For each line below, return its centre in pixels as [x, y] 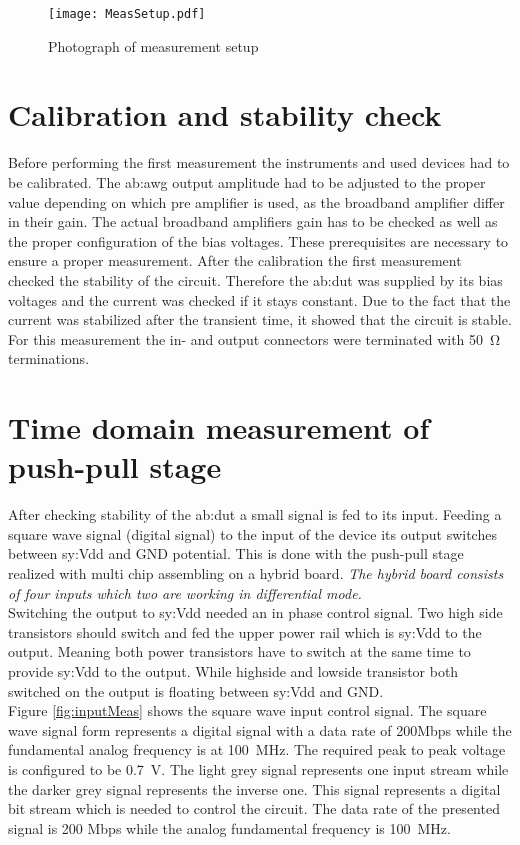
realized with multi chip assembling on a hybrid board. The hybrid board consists [256, 573]
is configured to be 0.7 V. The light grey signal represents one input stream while [258, 768]
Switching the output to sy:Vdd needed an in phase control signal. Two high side [255, 612]
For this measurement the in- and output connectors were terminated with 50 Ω [254, 338]
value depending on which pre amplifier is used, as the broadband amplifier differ [256, 201]
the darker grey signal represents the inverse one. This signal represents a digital [254, 788]
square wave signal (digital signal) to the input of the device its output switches [252, 533]
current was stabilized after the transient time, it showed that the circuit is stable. [260, 319]
